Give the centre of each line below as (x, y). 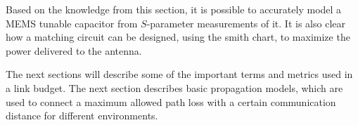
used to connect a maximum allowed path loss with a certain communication (171, 101)
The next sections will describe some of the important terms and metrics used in (179, 74)
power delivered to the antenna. (74, 50)
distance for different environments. (82, 116)
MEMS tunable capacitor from (72, 23)
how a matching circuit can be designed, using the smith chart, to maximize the (178, 37)
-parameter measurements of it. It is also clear (246, 23)
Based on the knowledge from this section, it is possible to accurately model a (174, 9)
